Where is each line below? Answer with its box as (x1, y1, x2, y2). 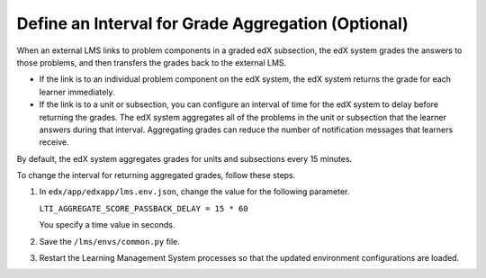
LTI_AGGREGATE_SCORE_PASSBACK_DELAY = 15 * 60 (39, 203, 248, 213)
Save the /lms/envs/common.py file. (39, 236, 180, 247)
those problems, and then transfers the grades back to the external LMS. (16, 57, 287, 67)
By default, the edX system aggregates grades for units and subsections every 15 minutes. (16, 153, 353, 164)
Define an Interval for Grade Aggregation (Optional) (16, 13, 409, 33)
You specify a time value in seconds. (39, 220, 175, 230)
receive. (39, 137, 69, 148)
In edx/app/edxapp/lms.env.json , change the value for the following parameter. (39, 186, 350, 197)
